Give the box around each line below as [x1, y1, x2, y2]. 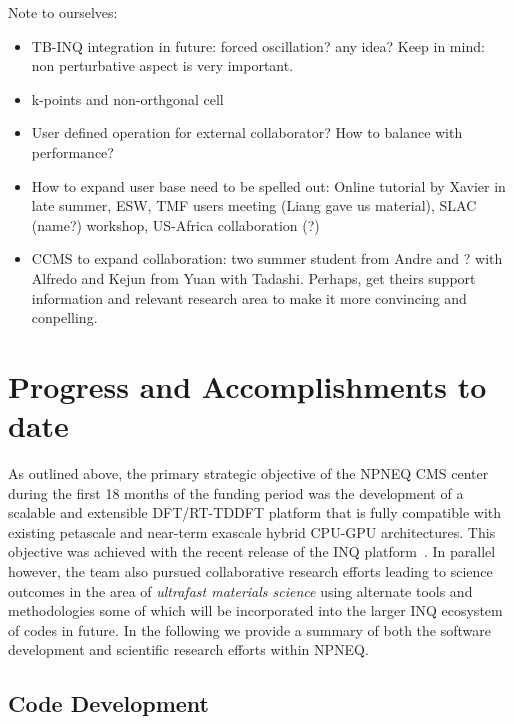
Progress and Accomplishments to [8, 365, 487, 406]
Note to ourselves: [8, 2, 118, 22]
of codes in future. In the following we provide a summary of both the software [8, 619, 491, 640]
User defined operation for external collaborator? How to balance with [31, 122, 463, 143]
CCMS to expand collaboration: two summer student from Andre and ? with [31, 248, 503, 269]
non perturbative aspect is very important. [31, 55, 294, 76]
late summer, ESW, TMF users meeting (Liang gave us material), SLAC [31, 195, 477, 216]
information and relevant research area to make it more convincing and [31, 287, 467, 308]
